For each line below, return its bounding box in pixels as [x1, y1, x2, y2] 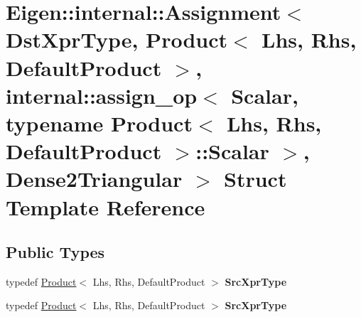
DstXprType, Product [6, 25, 228, 54]
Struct [224, 164, 287, 193]
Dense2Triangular [6, 164, 183, 193]
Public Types [6, 241, 105, 263]
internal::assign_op [6, 80, 198, 109]
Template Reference [6, 192, 205, 221]
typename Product [6, 108, 193, 137]
